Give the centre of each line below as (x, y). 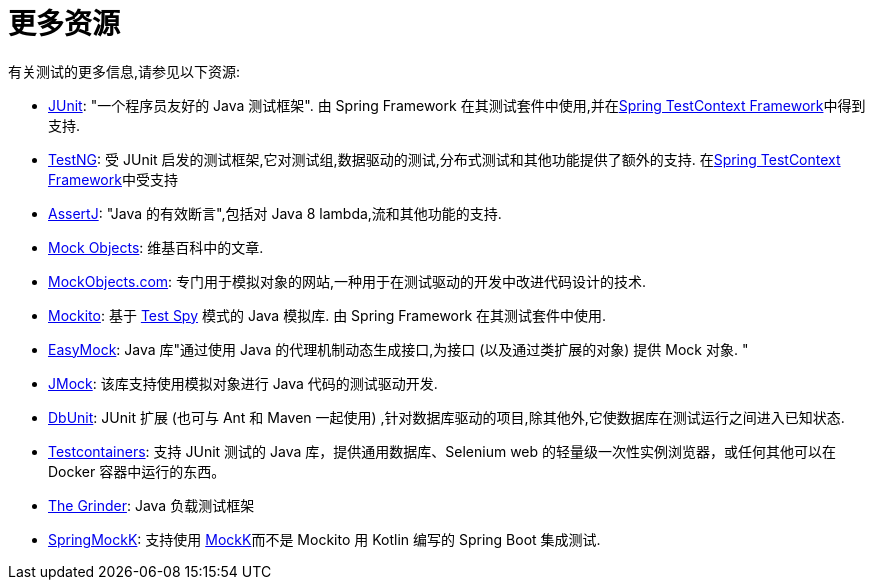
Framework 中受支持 (113, 179)
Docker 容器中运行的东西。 (137, 471)
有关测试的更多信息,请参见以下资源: (124, 71)
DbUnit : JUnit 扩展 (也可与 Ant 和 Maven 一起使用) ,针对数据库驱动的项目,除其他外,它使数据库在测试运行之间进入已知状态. (446, 417)
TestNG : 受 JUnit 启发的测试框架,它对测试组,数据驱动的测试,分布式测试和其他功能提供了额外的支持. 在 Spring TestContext (444, 159)
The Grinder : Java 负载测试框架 (151, 505)
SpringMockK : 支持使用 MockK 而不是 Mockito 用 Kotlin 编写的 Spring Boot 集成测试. (324, 539)
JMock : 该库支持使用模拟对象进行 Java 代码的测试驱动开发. (243, 383)
